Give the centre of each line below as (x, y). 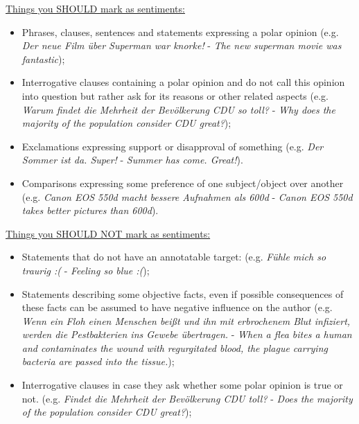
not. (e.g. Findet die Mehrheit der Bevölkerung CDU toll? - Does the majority (187, 398)
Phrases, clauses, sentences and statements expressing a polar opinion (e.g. (180, 32)
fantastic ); (43, 59)
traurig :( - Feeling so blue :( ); (86, 270)
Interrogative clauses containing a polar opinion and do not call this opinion (183, 82)
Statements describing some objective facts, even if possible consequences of (183, 293)
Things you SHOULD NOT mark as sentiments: (108, 233)
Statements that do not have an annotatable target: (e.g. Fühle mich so (174, 257)
